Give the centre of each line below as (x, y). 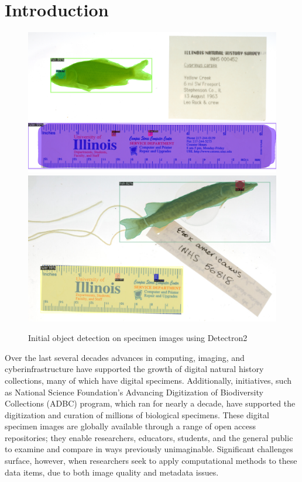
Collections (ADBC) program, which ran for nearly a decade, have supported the (150, 403)
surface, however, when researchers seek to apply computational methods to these (151, 461)
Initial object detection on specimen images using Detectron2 (138, 338)
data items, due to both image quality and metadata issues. (112, 472)
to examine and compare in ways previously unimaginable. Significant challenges (149, 449)
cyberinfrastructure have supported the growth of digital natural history (134, 369)
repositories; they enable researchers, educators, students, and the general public (149, 437)
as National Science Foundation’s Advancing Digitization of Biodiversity (134, 392)
